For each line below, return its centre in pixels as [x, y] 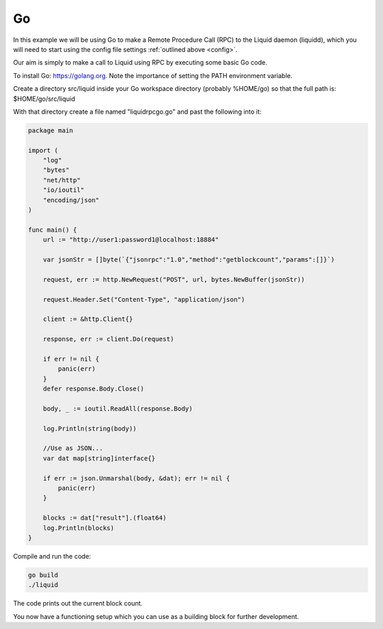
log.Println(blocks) [79, 528]
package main [51, 130]
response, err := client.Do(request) [109, 339]
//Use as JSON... [73, 448]
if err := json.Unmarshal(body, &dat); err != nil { [137, 478]
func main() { [52, 230]
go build [43, 575]
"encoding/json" [71, 200]
